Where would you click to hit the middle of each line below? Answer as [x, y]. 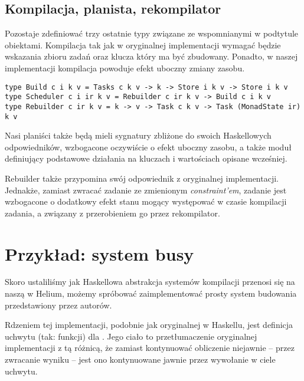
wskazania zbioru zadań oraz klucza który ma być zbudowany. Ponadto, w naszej [151, 56]
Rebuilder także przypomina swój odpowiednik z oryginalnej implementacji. [142, 178]
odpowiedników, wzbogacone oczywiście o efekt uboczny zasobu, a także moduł [148, 147]
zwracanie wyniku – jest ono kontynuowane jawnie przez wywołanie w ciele [140, 359]
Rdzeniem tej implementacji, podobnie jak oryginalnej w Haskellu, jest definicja [149, 325]
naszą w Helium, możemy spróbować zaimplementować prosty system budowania [151, 293]
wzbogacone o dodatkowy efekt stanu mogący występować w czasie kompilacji [146, 201]
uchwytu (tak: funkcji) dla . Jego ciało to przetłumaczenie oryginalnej [131, 336]
